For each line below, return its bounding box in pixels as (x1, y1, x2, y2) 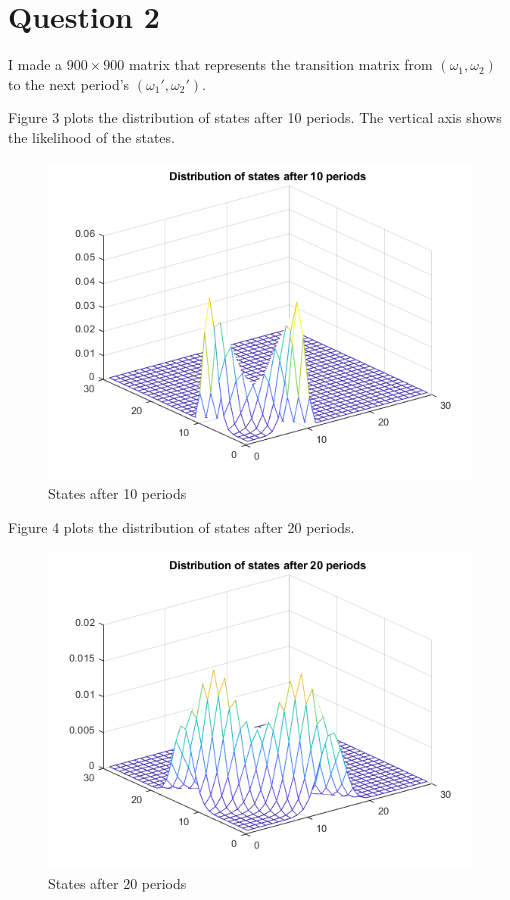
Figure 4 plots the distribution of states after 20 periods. (8, 516, 355, 537)
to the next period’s (8, 73, 130, 94)
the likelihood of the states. (8, 126, 175, 147)
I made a (8, 54, 63, 75)
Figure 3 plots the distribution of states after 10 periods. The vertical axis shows (8, 107, 502, 128)
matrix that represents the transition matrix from (128, 54, 433, 75)
